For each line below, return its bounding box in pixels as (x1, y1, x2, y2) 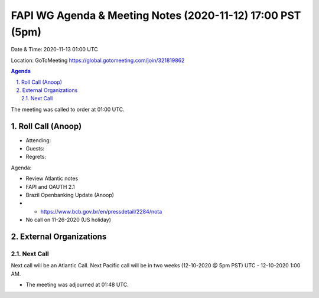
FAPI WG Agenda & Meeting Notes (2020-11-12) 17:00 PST (11, 9, 301, 22)
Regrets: (25, 153, 47, 161)
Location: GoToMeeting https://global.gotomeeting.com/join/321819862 (11, 57, 185, 64)
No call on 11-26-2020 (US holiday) (25, 216, 112, 224)
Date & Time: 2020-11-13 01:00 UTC (11, 46, 98, 53)
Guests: (25, 145, 45, 152)
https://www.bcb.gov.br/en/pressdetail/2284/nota (40, 208, 162, 215)
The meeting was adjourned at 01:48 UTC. (25, 281, 129, 289)
